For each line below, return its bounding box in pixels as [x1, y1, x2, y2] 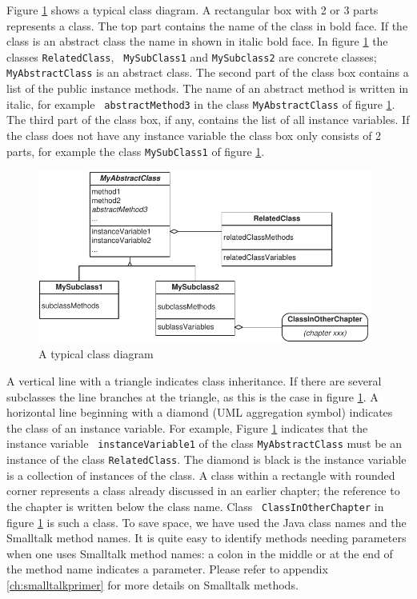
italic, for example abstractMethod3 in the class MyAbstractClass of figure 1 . [6, 95, 395, 112]
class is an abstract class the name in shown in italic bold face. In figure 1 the [6, 33, 388, 50]
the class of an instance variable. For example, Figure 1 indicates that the [6, 419, 368, 436]
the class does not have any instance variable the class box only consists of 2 [6, 126, 382, 143]
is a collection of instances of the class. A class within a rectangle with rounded [6, 466, 395, 483]
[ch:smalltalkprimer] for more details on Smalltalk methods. [6, 576, 299, 593]
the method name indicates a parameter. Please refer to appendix [6, 561, 328, 577]
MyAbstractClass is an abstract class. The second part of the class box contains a [6, 64, 409, 81]
